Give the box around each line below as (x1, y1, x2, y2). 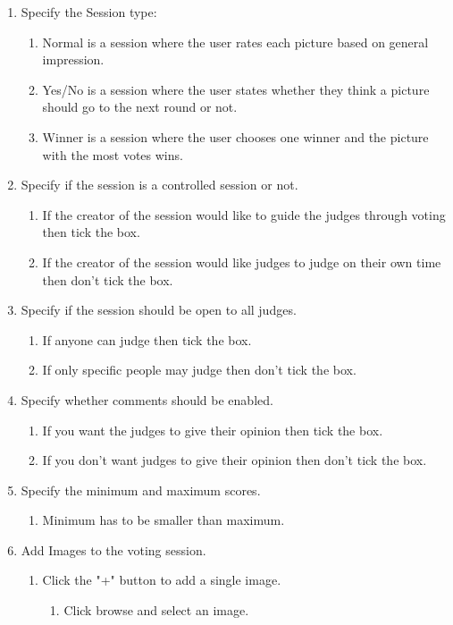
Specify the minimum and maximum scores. (21, 480, 261, 499)
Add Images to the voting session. (21, 540, 206, 559)
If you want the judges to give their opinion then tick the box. (42, 420, 383, 439)
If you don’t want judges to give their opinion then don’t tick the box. (42, 451, 427, 469)
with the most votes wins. (42, 145, 183, 164)
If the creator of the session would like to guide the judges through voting (42, 205, 446, 224)
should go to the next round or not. (42, 97, 238, 116)
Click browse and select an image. (63, 601, 249, 620)
